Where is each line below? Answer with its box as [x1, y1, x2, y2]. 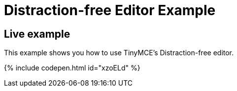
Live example [4, 27, 70, 40]
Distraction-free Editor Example [4, 2, 216, 19]
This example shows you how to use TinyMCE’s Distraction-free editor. [4, 48, 234, 57]
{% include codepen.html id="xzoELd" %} [4, 64, 140, 72]
